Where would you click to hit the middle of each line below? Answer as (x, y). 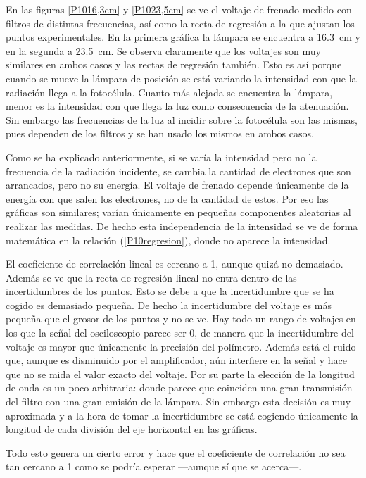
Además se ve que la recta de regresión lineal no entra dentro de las (151, 277)
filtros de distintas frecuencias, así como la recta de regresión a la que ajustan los (180, 23)
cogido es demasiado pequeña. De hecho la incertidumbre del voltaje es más (169, 304)
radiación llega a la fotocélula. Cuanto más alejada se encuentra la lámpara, (169, 92)
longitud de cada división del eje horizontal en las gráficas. (132, 429)
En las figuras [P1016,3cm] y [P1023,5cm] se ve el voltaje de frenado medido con (179, 9)
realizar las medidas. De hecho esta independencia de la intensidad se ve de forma (182, 226)
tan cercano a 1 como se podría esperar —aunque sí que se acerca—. (154, 466)
